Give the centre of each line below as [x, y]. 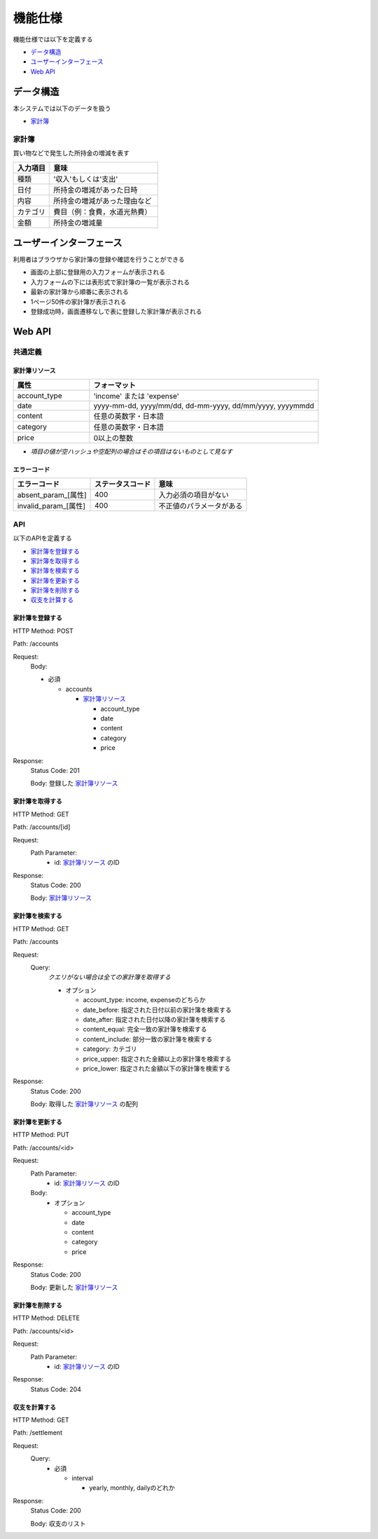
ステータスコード [123, 485]
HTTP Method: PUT [41, 1135]
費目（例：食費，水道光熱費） [103, 211]
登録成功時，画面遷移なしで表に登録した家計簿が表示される [116, 312]
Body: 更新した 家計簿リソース [74, 1287]
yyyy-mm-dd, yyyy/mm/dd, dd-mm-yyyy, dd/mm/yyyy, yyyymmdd [204, 405]
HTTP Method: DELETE [47, 1318]
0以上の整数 [113, 438]
